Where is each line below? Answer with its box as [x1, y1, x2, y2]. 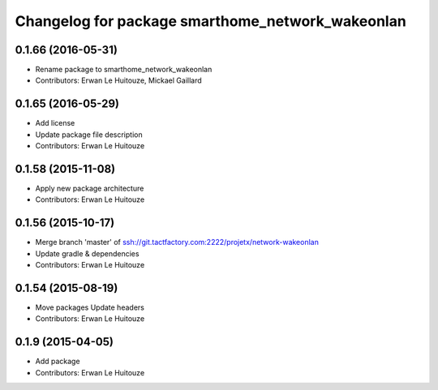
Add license [35, 118, 75, 128]
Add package [35, 357, 80, 366]
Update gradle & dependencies [35, 248, 140, 259]
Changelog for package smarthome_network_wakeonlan [15, 12, 407, 30]
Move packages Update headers [35, 302, 145, 312]
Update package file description [35, 130, 143, 139]
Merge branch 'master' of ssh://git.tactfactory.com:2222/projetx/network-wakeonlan [35, 238, 320, 247]
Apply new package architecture [35, 183, 144, 194]
